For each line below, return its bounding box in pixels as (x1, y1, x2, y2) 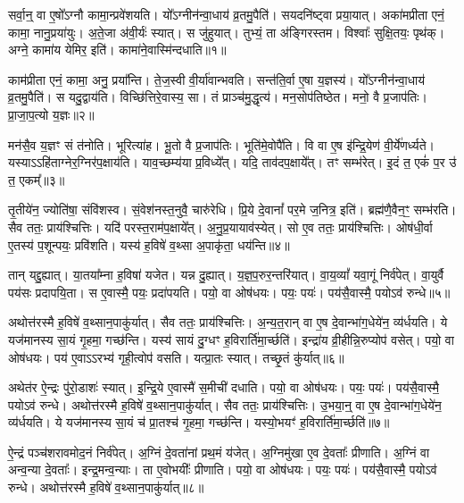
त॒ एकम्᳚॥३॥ (8, 170, 65, 189)
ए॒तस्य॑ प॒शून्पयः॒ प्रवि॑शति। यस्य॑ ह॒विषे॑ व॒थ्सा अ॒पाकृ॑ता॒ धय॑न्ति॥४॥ (8, 235, 290, 254)
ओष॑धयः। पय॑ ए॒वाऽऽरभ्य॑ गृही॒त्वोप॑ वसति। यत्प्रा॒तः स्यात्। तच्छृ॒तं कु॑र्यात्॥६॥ (8, 348, 344, 366)
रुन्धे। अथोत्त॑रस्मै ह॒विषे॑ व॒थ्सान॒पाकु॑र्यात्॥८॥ (8, 478, 204, 497)
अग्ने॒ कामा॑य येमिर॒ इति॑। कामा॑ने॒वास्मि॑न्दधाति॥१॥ (8, 40, 227, 59)
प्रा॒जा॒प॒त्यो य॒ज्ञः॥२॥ (8, 105, 95, 123)
